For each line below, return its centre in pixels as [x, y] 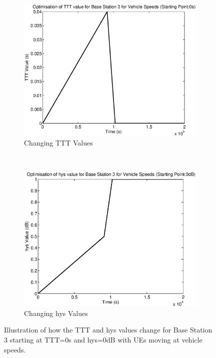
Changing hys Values [56, 313]
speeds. [15, 349]
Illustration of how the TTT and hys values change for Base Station [108, 330]
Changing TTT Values [58, 142]
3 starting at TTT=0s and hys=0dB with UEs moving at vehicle [103, 339]
